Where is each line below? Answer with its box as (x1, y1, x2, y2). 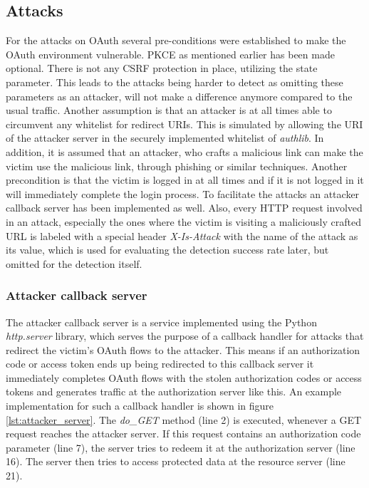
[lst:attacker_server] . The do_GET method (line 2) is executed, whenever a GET (6, 412, 362, 427)
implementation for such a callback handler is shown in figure (6, 398, 274, 413)
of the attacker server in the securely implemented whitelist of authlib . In (6, 130, 324, 145)
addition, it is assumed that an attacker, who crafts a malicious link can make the (6, 144, 363, 159)
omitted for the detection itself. (6, 256, 142, 271)
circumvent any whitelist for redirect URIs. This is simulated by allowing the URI (6, 116, 363, 131)
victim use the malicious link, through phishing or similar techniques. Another (6, 158, 348, 173)
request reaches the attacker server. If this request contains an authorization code (6, 426, 361, 441)
